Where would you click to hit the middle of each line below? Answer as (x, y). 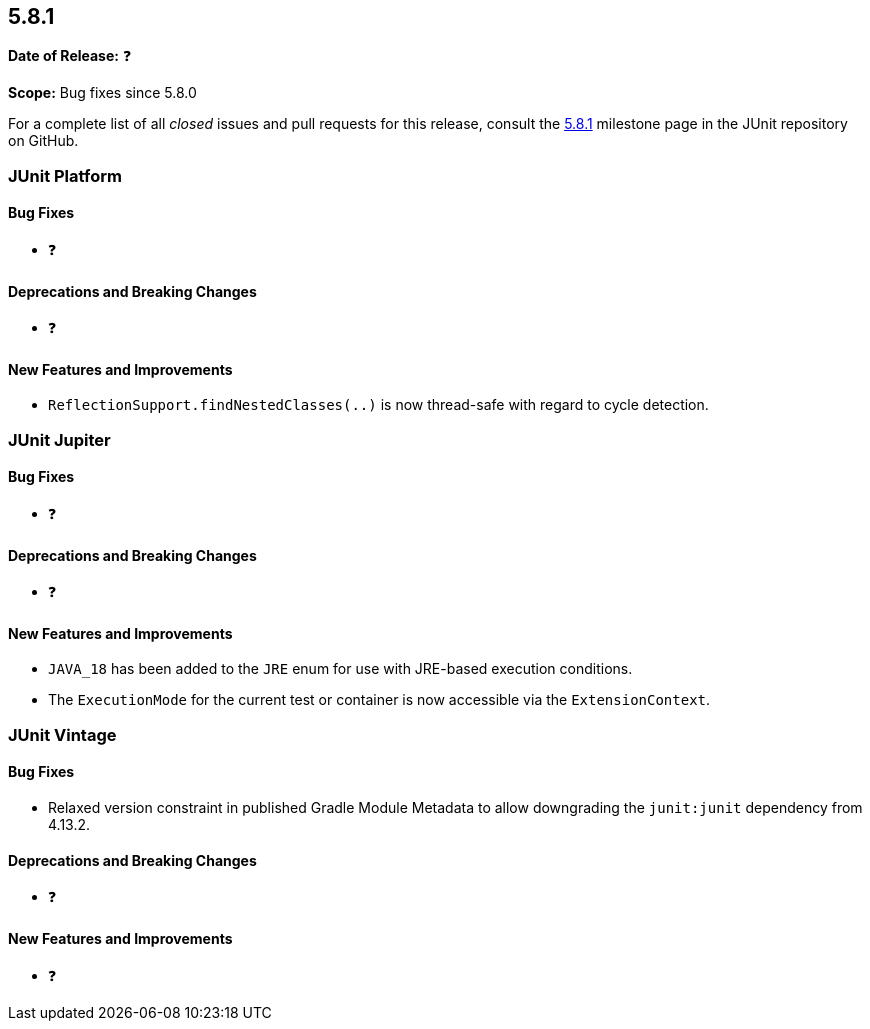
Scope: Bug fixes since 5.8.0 (102, 93)
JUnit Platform (65, 175)
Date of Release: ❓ (70, 56)
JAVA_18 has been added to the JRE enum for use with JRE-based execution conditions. (340, 669)
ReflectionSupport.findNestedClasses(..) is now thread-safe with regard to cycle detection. (378, 405)
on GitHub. (43, 141)
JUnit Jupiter (59, 439)
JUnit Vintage (62, 734)
